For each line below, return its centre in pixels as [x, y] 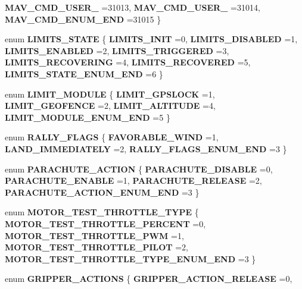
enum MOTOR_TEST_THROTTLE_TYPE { [102, 212]
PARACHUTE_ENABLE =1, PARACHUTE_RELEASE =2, [133, 180]
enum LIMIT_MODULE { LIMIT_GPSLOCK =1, [110, 94]
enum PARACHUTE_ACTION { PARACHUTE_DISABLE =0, [139, 169]
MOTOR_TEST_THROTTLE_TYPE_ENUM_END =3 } [130, 258]
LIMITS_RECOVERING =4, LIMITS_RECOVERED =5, [128, 62]
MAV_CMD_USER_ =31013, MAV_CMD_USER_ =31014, [133, 7]
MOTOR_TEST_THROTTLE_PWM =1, [94, 235]
